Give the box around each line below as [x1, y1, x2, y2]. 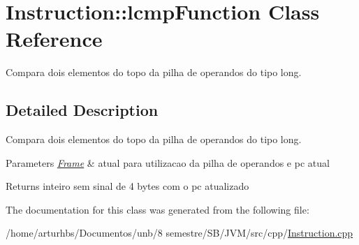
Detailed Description [6, 99, 159, 121]
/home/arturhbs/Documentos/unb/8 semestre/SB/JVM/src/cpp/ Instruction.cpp [6, 225, 353, 240]
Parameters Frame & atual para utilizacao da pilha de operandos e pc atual [6, 155, 330, 170]
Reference [6, 24, 103, 53]
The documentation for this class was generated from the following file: [6, 202, 309, 216]
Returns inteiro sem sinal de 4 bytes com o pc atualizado [6, 179, 249, 193]
